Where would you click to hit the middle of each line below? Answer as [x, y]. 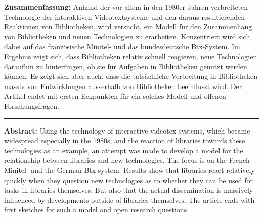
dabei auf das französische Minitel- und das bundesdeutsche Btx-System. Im [122, 46]
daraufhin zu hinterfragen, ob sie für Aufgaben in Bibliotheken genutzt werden [126, 66]
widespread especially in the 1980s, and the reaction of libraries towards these [125, 140]
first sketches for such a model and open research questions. [97, 210]
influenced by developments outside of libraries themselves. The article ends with [129, 200]
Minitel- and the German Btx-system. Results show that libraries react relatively [129, 170]
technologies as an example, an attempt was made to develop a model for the [124, 150]
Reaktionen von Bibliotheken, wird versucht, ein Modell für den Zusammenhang [128, 27]
